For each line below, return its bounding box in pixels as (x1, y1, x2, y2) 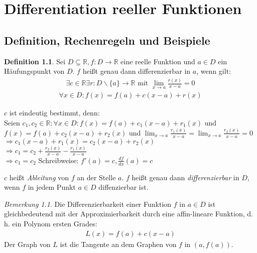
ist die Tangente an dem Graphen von (60, 238, 177, 249)
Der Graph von (4, 238, 51, 249)
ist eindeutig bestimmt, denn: (9, 107, 100, 118)
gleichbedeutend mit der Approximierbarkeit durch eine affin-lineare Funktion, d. (4, 208, 253, 219)
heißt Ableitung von (9, 172, 69, 182)
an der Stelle (77, 172, 116, 182)
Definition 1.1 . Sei (4, 56, 66, 66)
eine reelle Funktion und (120, 56, 195, 66)
